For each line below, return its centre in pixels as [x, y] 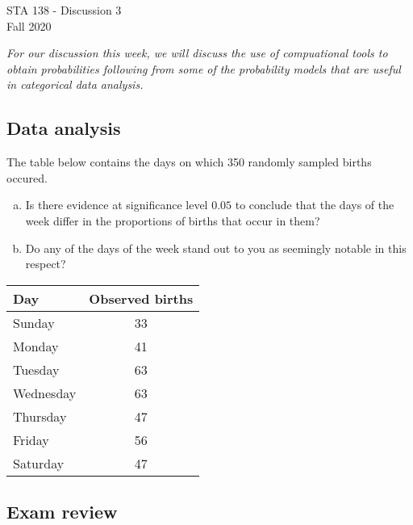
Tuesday [36, 369]
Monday [36, 346]
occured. [27, 177]
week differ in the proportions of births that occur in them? [173, 220]
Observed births [141, 298]
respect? [46, 264]
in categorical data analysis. [75, 84]
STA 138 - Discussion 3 [64, 10]
